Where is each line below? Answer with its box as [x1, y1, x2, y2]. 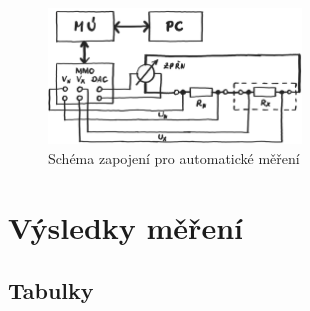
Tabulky [8, 275, 94, 306]
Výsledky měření [8, 206, 243, 247]
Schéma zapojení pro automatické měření [48, 147, 300, 168]
